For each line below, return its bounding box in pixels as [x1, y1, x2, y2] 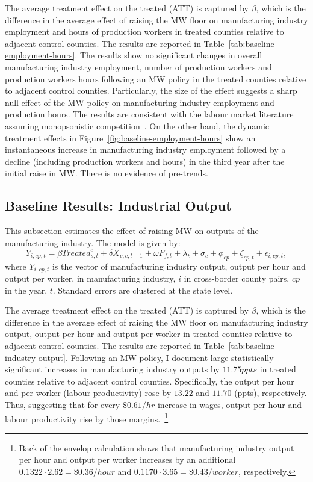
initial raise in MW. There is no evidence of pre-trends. [5, 167, 208, 179]
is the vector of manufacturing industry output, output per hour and [52, 259, 306, 272]
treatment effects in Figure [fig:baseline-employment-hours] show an [5, 131, 256, 144]
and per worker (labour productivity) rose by [5, 386, 172, 399]
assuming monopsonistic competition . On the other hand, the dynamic [5, 119, 270, 132]
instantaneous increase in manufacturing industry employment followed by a [5, 143, 286, 156]
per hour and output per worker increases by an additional [19, 453, 236, 466]
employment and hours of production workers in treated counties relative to [5, 25, 284, 38]
